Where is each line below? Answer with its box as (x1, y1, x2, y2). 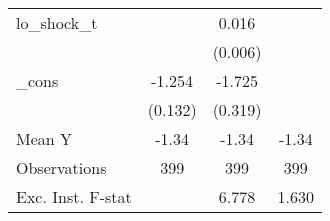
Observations (16, 156, 107, 179)
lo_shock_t (16, 11, 98, 34)
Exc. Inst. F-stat (16, 185, 132, 208)
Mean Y (16, 127, 73, 150)
